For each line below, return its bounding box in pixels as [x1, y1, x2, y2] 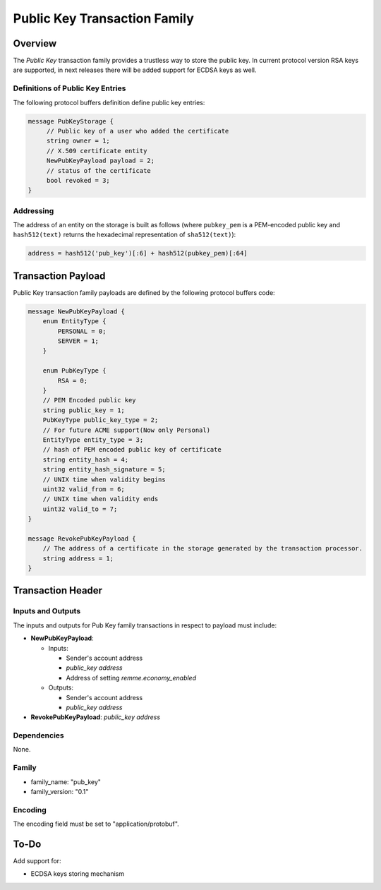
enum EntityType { [42, 318, 107, 325]
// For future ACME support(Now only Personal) [42, 426, 211, 434]
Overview [13, 37, 57, 49]
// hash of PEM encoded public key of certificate [42, 445, 222, 454]
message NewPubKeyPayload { [28, 307, 125, 315]
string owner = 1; [46, 137, 111, 145]
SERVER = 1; [57, 337, 99, 345]
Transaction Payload [13, 270, 106, 282]
